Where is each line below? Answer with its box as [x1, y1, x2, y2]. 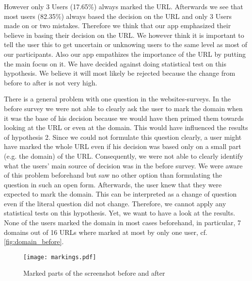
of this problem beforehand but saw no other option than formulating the [4, 170, 222, 180]
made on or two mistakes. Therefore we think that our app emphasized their [4, 20, 231, 31]
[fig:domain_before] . [4, 236, 64, 247]
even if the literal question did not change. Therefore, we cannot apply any [4, 198, 226, 208]
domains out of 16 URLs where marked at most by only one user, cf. [4, 227, 207, 237]
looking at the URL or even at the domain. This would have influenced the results [4, 122, 248, 132]
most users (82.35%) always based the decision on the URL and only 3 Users [4, 11, 232, 21]
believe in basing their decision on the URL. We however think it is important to [4, 30, 244, 40]
